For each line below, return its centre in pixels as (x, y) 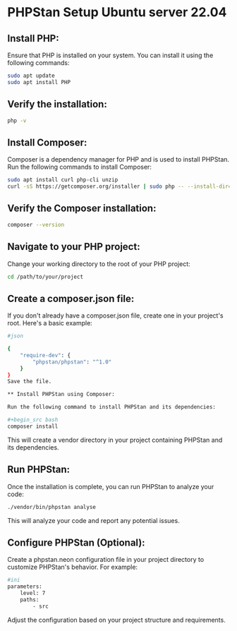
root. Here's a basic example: (50, 323)
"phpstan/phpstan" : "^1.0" (72, 362)
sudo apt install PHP (39, 82)
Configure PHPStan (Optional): (77, 542)
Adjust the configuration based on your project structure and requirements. (116, 620)
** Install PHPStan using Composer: (61, 395)
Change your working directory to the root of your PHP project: (99, 264)
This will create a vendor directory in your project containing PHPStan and (115, 440)
